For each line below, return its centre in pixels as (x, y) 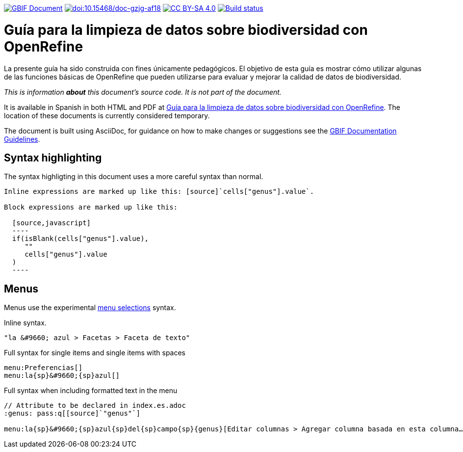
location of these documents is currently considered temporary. (107, 115)
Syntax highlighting (53, 158)
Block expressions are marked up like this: (91, 207)
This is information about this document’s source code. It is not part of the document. (143, 92)
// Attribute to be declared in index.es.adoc (95, 406)
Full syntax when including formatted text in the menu (91, 391)
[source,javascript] (51, 223)
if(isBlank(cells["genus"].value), (80, 239)
